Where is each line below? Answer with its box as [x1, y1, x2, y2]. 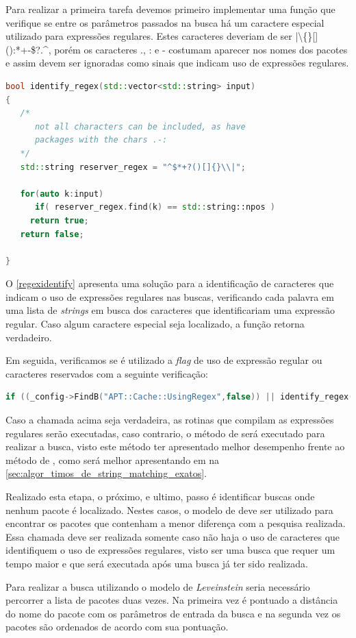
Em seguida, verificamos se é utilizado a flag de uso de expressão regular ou [5, 353, 322, 367]
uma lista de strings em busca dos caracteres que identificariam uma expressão [5, 303, 335, 317]
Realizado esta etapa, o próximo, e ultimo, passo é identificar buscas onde [5, 489, 315, 503]
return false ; [20, 229, 84, 239]
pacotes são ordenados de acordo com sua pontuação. [5, 619, 229, 634]
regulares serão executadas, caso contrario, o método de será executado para [5, 426, 325, 440]
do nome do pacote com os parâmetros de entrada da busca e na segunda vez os [5, 606, 341, 620]
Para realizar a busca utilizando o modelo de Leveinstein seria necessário [5, 579, 310, 593]
